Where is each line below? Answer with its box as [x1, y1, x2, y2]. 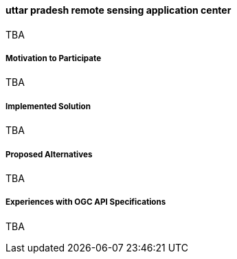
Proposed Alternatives [5, 149, 93, 159]
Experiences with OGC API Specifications [5, 197, 166, 207]
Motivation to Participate [5, 54, 102, 63]
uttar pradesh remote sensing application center [5, 4, 232, 16]
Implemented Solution [5, 101, 91, 111]
